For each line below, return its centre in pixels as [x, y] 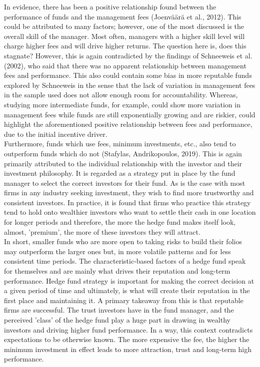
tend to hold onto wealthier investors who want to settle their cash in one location [130, 212]
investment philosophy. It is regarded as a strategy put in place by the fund [120, 173]
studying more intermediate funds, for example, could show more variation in [122, 104]
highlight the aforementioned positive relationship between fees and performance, [128, 124]
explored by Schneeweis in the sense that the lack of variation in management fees [130, 85]
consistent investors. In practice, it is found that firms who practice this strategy [127, 202]
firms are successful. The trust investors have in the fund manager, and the [119, 310]
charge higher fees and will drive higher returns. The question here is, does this [125, 46]
